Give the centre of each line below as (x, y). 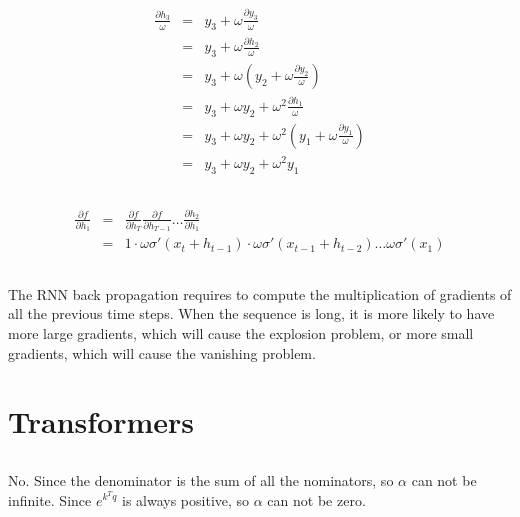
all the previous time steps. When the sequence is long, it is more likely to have (251, 313)
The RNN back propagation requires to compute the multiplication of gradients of (260, 293)
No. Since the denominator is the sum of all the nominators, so (201, 479)
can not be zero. (316, 499)
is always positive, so (186, 499)
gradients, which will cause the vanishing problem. (162, 352)
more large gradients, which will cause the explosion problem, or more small (241, 333)
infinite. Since (50, 499)
